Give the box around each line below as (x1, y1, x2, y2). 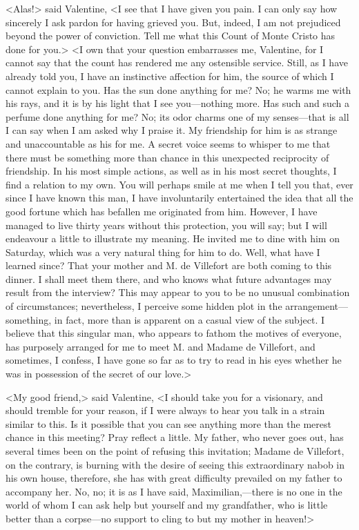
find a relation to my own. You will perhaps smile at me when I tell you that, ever (6, 177, 353, 191)
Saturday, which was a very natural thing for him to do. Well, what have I (6, 244, 320, 259)
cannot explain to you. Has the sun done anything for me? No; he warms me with (6, 82, 351, 97)
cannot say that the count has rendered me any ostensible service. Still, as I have (6, 55, 348, 70)
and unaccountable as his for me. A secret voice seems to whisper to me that (6, 136, 331, 150)
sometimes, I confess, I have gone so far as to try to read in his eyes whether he (6, 353, 342, 367)
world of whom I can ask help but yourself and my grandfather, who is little (6, 498, 328, 512)
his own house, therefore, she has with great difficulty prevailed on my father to (6, 471, 342, 485)
